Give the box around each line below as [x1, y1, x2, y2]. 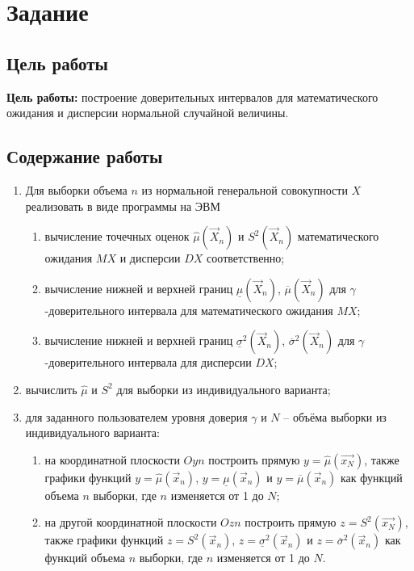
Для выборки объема [25, 181, 128, 198]
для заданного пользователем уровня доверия [25, 408, 248, 425]
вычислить [25, 380, 77, 397]
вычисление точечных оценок [44, 228, 190, 245]
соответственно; [207, 250, 285, 267]
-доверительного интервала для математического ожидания [44, 301, 333, 318]
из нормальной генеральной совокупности [141, 181, 348, 198]
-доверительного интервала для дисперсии [44, 354, 252, 371]
